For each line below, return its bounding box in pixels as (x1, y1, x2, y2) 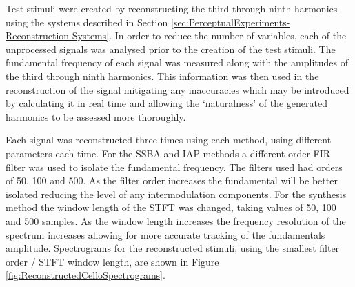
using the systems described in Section (6, 14, 168, 29)
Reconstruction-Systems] (6, 28, 110, 43)
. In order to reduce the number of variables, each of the (109, 28, 347, 43)
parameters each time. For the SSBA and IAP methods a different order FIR (6, 146, 331, 160)
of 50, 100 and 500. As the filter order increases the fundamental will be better (6, 173, 338, 188)
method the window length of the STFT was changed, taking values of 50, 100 (6, 200, 336, 215)
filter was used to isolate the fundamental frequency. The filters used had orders (6, 159, 343, 174)
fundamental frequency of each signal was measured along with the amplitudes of (6, 55, 348, 70)
